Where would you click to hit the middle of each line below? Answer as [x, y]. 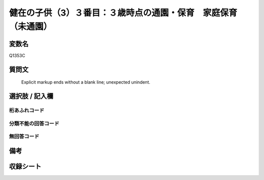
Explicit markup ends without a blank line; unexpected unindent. [86, 82]
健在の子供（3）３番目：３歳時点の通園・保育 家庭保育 [123, 13]
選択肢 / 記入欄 [31, 96]
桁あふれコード [27, 111]
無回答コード [24, 136]
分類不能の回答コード [34, 123]
